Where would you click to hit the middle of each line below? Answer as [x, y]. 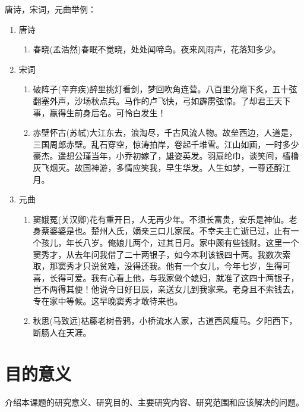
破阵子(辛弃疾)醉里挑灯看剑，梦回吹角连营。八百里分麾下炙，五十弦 [165, 89]
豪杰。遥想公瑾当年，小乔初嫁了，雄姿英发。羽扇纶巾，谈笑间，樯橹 [166, 156]
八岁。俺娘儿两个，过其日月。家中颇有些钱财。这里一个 [191, 242]
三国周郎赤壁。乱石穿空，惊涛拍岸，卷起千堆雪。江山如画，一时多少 [166, 144]
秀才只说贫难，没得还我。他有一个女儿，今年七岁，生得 [174, 266]
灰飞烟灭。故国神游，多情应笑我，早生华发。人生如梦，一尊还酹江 [162, 167]
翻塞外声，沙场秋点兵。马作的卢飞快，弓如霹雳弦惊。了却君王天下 [162, 100]
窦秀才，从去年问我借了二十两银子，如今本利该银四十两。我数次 [158, 254]
